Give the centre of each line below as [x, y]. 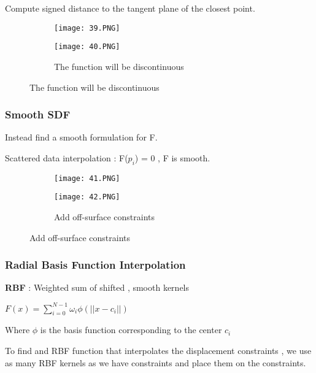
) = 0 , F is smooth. [172, 157]
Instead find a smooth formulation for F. [81, 137]
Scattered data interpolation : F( [67, 157]
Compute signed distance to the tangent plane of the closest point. [130, 8]
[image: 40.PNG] [87, 47]
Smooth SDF [38, 114]
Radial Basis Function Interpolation [95, 265]
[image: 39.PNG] [87, 28]
